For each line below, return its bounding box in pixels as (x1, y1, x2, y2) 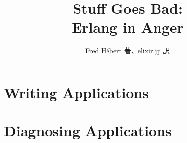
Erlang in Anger (72, 17, 184, 37)
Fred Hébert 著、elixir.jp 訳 (85, 45, 170, 56)
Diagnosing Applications (4, 121, 172, 141)
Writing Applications (4, 82, 149, 102)
